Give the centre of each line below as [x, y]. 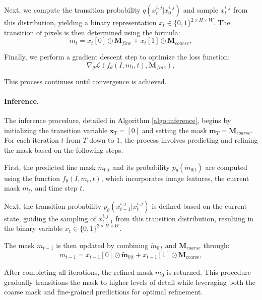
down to [102, 140]
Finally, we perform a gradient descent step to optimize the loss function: [117, 57]
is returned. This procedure [209, 272]
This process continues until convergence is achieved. [85, 81]
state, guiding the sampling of [50, 218]
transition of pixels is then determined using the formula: [92, 32]
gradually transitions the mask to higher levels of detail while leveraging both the [130, 282]
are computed [226, 167]
